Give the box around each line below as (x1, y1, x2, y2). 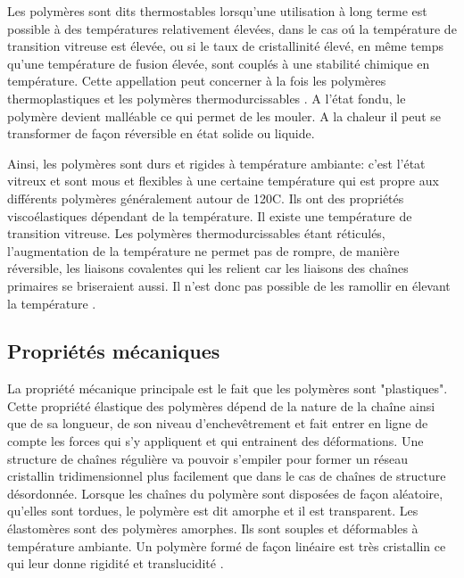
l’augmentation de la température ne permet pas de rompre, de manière (7, 241, 400, 260)
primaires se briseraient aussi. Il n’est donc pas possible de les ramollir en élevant (7, 276, 451, 294)
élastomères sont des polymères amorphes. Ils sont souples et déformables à (7, 519, 418, 538)
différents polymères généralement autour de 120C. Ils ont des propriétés (7, 188, 404, 207)
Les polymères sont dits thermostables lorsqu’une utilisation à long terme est (7, 2, 427, 20)
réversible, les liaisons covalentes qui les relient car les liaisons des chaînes (7, 259, 409, 277)
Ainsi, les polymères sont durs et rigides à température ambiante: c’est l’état (7, 153, 426, 172)
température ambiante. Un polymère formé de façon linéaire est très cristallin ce (7, 536, 446, 555)
